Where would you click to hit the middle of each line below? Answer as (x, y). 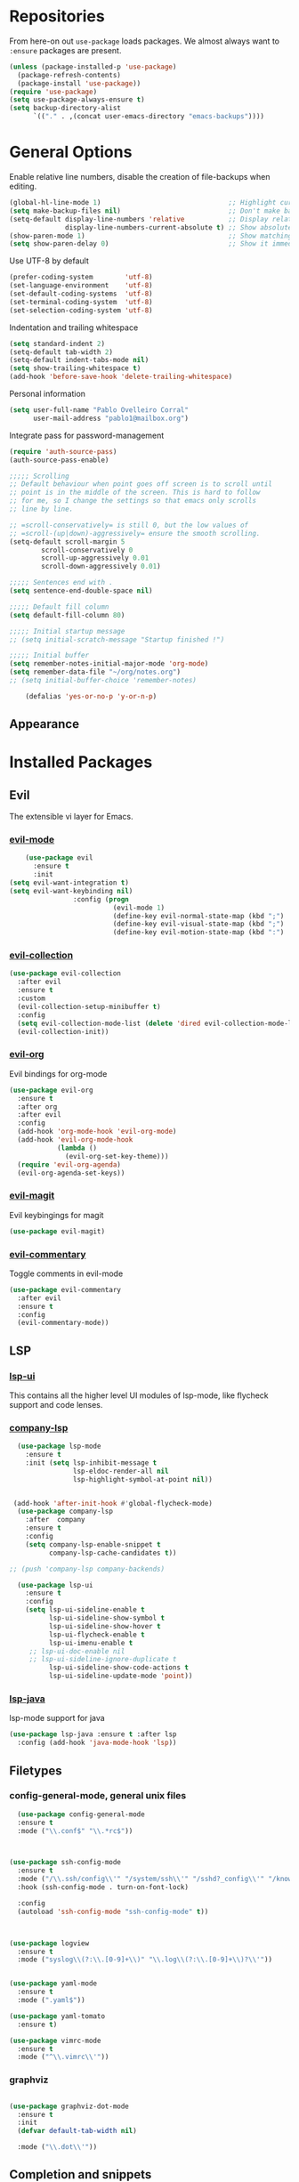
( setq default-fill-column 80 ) (67, 615)
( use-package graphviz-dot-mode (69, 2106)
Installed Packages (81, 762)
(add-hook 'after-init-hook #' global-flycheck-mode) (113, 1503)
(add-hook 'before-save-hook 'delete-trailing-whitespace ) (121, 377)
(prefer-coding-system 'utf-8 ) (81, 278)
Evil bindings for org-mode (58, 1073)
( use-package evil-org (51, 1090)
